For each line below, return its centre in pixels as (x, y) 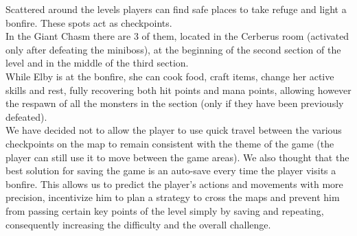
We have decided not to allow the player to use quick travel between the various (174, 130)
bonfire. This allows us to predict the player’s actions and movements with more (174, 184)
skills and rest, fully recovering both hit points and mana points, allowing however (178, 90)
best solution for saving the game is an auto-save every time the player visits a (171, 170)
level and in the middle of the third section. (97, 63)
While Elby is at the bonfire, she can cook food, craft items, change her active (170, 76)
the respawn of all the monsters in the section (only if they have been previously (175, 103)
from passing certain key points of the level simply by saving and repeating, (165, 210)
